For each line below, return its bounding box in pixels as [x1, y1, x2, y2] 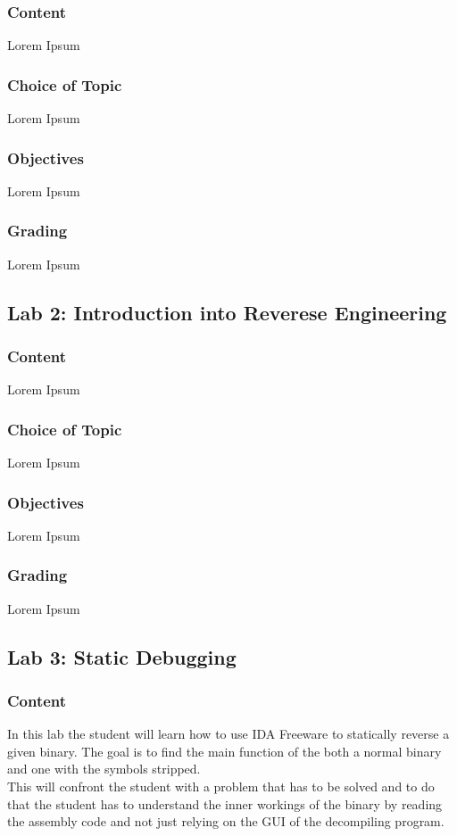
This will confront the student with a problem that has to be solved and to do [7, 777, 435, 796]
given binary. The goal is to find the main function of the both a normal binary [7, 741, 442, 760]
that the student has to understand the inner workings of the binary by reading [7, 794, 443, 813]
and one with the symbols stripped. [7, 759, 201, 778]
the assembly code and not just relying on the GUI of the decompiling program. [7, 812, 445, 831]
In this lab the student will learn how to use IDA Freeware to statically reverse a [7, 724, 450, 743]
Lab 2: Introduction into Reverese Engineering [7, 298, 447, 326]
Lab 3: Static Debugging [7, 642, 237, 670]
